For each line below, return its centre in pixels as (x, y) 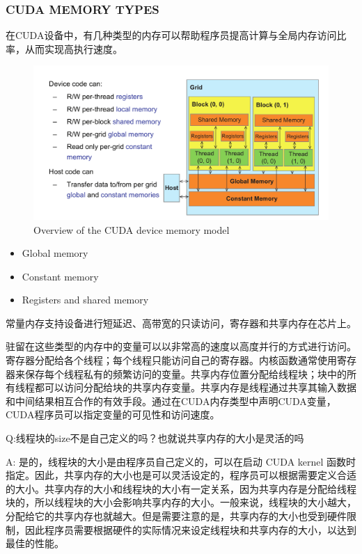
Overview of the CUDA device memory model (132, 229)
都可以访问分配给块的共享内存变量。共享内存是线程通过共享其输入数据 (195, 387)
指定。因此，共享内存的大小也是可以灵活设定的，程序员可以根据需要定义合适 (181, 475)
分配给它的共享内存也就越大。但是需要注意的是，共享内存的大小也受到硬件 (176, 516)
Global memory (55, 253)
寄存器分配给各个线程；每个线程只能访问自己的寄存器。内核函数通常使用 (171, 360)
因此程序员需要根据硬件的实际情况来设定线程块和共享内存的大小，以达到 (190, 529)
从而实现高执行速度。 (73, 48)
